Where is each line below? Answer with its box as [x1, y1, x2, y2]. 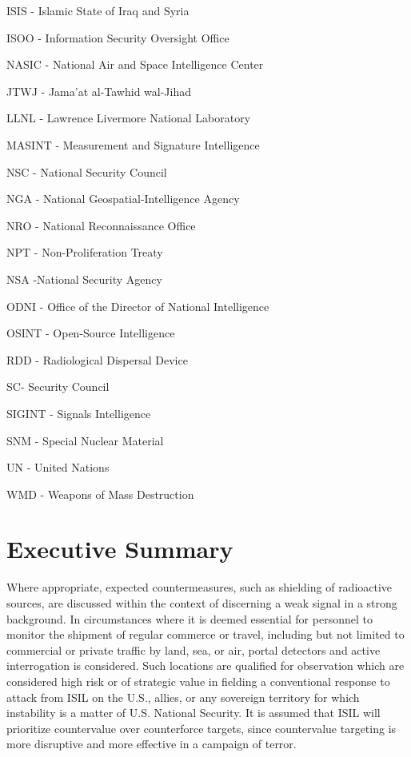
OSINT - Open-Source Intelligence [6, 325, 175, 341]
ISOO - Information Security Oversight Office [6, 29, 229, 46]
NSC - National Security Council [6, 163, 167, 180]
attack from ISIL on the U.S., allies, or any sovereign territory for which [6, 688, 360, 705]
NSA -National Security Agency [6, 270, 162, 287]
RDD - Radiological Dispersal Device [6, 351, 188, 368]
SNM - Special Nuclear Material [6, 432, 164, 448]
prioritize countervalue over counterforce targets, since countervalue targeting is [6, 719, 397, 736]
